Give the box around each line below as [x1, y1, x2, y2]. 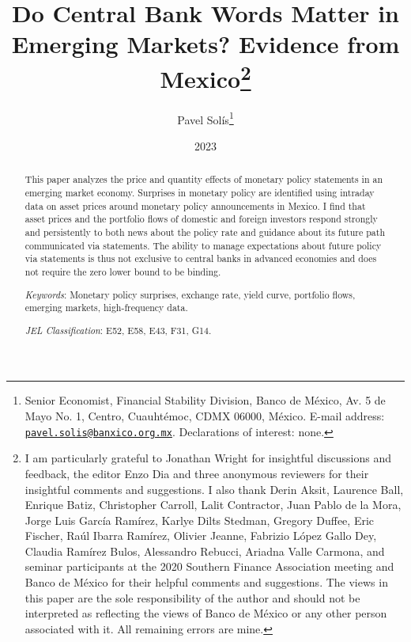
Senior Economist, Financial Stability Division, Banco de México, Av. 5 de [25, 392, 386, 408]
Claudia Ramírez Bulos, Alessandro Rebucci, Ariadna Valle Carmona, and [25, 542, 385, 559]
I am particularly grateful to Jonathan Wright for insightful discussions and [25, 450, 392, 466]
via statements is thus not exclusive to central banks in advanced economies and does [25, 252, 377, 265]
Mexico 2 [160, 59, 251, 94]
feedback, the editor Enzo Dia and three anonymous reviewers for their [25, 465, 369, 481]
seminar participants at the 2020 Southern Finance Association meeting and [25, 558, 394, 575]
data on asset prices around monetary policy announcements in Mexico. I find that [25, 199, 366, 212]
